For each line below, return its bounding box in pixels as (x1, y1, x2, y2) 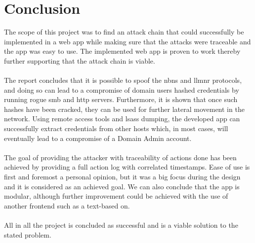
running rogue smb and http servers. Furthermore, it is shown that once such (4, 94, 238, 104)
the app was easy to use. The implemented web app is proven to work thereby (4, 46, 241, 56)
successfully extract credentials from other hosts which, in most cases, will (4, 123, 228, 134)
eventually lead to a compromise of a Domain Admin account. (4, 133, 192, 143)
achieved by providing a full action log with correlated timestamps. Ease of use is (4, 162, 250, 172)
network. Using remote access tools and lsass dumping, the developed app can (4, 113, 240, 124)
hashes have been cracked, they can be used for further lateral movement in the (4, 104, 245, 114)
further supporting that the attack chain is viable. (4, 55, 155, 66)
